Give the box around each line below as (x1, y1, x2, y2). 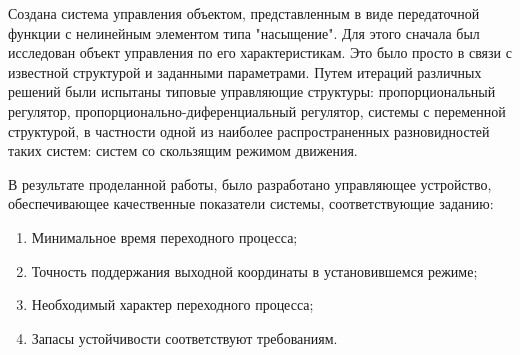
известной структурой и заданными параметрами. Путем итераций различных (8, 61, 482, 82)
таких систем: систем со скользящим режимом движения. (8, 140, 358, 161)
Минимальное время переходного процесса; (31, 226, 298, 247)
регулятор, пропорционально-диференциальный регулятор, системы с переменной (8, 100, 506, 121)
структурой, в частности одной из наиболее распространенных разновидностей (8, 120, 490, 141)
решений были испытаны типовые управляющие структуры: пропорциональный (8, 81, 496, 102)
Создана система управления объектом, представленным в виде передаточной (8, 3, 480, 23)
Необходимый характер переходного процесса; (31, 294, 314, 315)
